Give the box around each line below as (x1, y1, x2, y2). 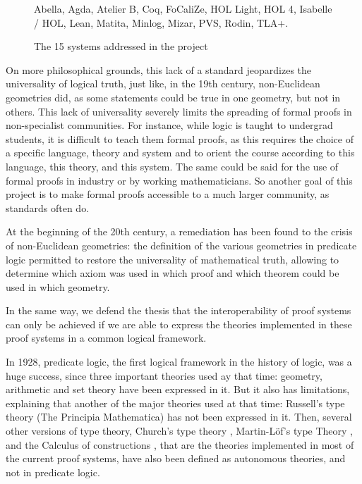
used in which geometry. (6, 279, 110, 294)
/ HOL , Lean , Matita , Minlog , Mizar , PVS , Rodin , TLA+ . (34, 15, 289, 30)
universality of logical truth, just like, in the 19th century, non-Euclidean (6, 76, 320, 91)
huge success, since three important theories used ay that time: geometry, (6, 368, 322, 383)
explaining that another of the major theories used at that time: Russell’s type (6, 395, 345, 410)
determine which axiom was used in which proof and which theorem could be (6, 266, 339, 280)
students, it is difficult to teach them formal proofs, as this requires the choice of (6, 131, 354, 146)
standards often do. (6, 200, 90, 215)
